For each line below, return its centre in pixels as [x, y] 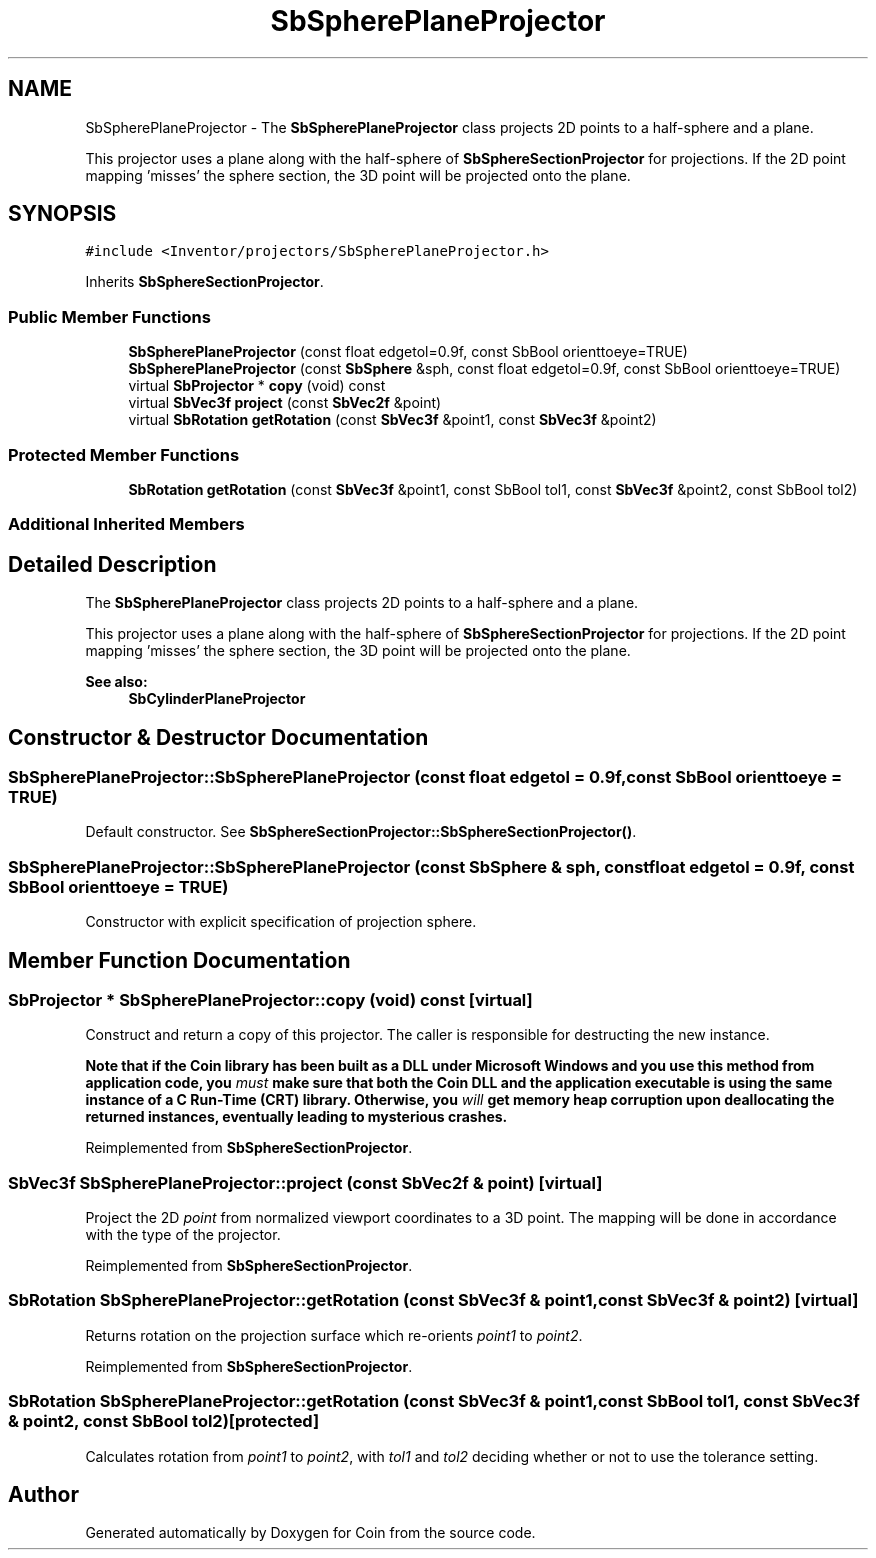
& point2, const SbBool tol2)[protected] [164, 1421]
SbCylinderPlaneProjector [217, 699]
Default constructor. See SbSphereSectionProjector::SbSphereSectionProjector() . [361, 832]
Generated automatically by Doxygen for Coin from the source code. [310, 1533]
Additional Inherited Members [126, 524]
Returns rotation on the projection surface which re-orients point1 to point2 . [334, 1335]
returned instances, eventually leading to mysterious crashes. [296, 1117]
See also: [116, 682]
